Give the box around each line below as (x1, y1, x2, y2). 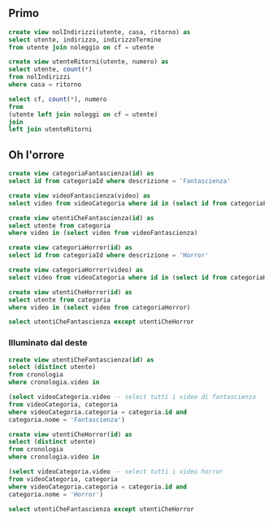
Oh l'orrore (8, 148, 65, 162)
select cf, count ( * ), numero (8, 95, 107, 103)
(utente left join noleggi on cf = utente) (8, 110, 158, 119)
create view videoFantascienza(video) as (8, 191, 151, 200)
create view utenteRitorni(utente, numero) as (8, 58, 169, 66)
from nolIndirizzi (8, 73, 71, 81)
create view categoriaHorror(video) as (8, 266, 144, 274)
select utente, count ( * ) (8, 65, 93, 74)
